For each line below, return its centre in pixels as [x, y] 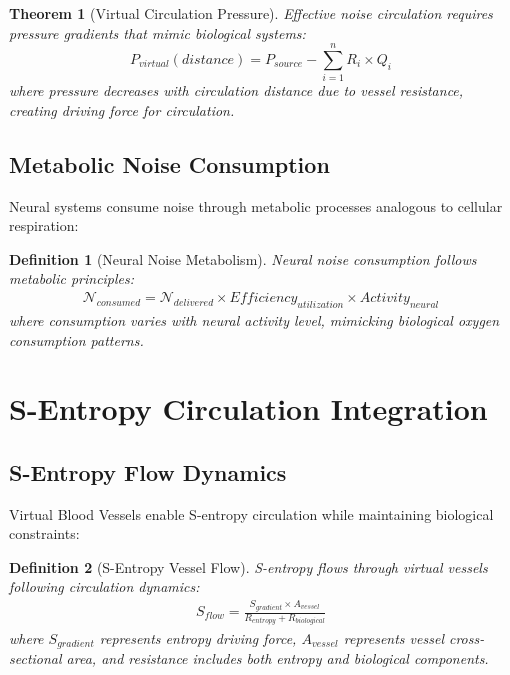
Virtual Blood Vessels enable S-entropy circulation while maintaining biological [251, 513]
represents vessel [393, 637]
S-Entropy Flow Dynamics [148, 471]
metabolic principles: [72, 278]
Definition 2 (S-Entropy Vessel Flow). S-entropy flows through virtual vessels [248, 566]
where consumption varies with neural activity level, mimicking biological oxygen [254, 319]
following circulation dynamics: [104, 586]
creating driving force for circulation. [122, 109]
